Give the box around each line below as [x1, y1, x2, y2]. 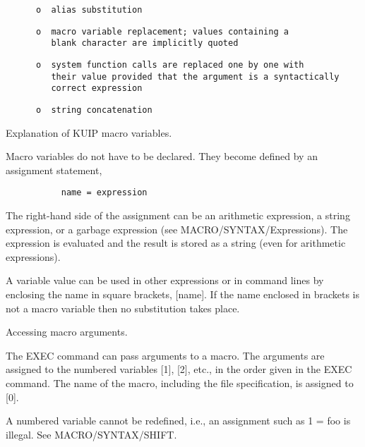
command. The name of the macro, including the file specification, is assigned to [6, 375, 354, 390]
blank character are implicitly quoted [51, 38, 239, 49]
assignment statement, [6, 162, 102, 177]
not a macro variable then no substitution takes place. [6, 300, 240, 315]
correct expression [51, 83, 143, 94]
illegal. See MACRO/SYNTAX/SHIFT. [6, 427, 177, 441]
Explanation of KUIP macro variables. [6, 125, 172, 140]
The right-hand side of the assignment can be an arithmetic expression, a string [6, 208, 350, 223]
